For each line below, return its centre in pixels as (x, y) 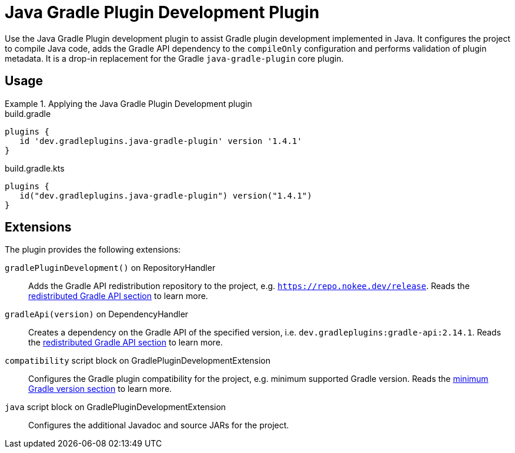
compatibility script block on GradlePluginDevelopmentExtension (138, 361)
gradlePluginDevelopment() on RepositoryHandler (110, 268)
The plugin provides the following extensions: (93, 250)
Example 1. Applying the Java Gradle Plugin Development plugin (128, 103)
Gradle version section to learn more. (100, 389)
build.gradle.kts (35, 168)
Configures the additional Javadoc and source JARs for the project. (159, 425)
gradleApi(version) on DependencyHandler (97, 314)
